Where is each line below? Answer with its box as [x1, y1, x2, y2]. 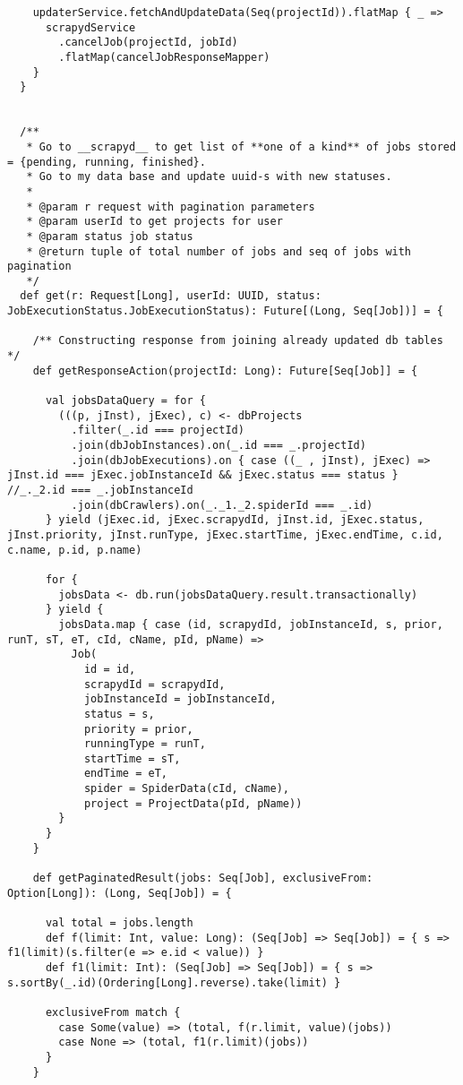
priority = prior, [83, 722, 193, 736]
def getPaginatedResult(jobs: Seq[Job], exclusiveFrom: [32, 872, 373, 885]
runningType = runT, [83, 737, 206, 751]
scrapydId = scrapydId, [83, 677, 226, 691]
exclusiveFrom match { [45, 1005, 181, 1019]
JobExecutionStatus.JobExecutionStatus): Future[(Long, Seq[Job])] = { [7, 305, 443, 318]
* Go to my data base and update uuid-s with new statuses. [26, 170, 392, 184]
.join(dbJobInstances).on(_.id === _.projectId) [71, 439, 366, 452]
